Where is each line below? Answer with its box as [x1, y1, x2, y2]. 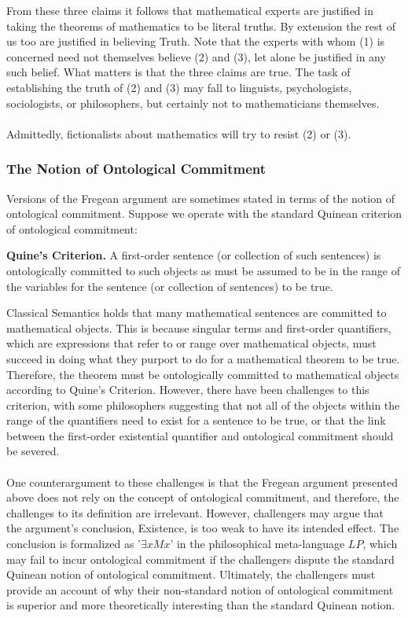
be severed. [6, 443, 60, 459]
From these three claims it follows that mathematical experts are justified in [6, 2, 373, 18]
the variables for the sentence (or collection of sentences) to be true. [6, 278, 333, 294]
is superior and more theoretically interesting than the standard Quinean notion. [6, 597, 395, 613]
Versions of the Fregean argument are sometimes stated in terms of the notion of [6, 189, 395, 206]
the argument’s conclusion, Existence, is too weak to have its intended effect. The [6, 520, 399, 536]
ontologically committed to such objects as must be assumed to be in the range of [6, 262, 400, 278]
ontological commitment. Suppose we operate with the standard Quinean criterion [6, 205, 402, 222]
